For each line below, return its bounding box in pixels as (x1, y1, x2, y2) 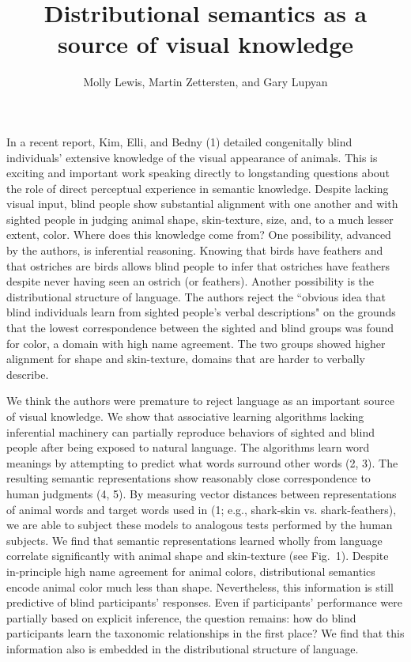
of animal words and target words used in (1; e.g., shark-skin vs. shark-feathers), (6, 501, 397, 517)
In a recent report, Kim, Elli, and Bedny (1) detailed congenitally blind (6, 133, 353, 149)
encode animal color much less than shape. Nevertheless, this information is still (6, 578, 394, 595)
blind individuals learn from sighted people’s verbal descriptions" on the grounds (6, 304, 396, 320)
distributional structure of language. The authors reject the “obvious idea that (6, 288, 386, 305)
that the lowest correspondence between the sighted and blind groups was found (6, 320, 394, 336)
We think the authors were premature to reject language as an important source (6, 392, 394, 409)
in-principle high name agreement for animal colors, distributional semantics (6, 562, 375, 579)
